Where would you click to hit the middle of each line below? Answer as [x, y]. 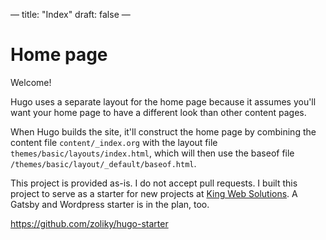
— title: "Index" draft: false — [70, 14]
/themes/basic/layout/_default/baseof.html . [103, 163]
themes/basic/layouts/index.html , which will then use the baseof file [152, 153]
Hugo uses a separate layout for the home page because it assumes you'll [163, 101]
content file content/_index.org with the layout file [114, 142]
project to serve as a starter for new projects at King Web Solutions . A [154, 193]
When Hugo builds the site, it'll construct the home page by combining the [163, 131]
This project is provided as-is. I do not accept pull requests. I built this [154, 183]
